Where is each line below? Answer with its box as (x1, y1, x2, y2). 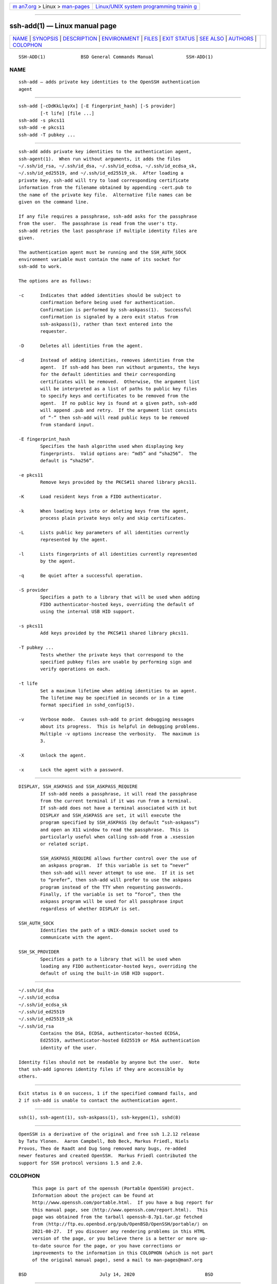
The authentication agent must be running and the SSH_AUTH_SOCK (18, 249, 187, 255)
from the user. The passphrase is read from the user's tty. (18, 221, 179, 226)
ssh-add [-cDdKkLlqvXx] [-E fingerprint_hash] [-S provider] (18, 103, 175, 109)
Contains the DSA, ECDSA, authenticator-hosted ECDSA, (40, 1030, 181, 1036)
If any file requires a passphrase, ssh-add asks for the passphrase (18, 213, 197, 219)
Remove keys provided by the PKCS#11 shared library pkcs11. (40, 479, 197, 485)
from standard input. (40, 422, 95, 428)
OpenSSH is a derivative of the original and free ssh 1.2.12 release (18, 1131, 200, 1137)
